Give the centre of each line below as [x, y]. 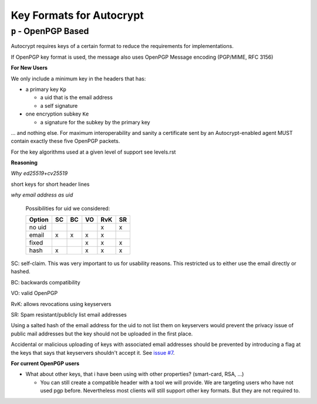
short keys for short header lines [50, 184]
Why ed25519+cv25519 [39, 174]
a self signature [59, 106]
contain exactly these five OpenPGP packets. [65, 141]
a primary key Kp [46, 89]
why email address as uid [42, 195]
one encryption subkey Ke [57, 114]
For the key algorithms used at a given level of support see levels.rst [93, 152]
